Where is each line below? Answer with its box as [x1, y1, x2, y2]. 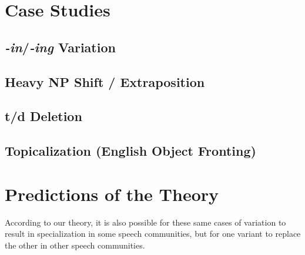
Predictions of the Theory [5, 182, 219, 206]
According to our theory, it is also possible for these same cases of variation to [5, 216, 286, 228]
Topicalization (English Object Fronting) [5, 142, 256, 160]
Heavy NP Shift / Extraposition [5, 72, 205, 90]
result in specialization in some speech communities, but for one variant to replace [5, 227, 301, 240]
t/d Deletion [5, 107, 82, 125]
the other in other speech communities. [5, 239, 145, 251]
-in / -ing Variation [5, 38, 116, 56]
